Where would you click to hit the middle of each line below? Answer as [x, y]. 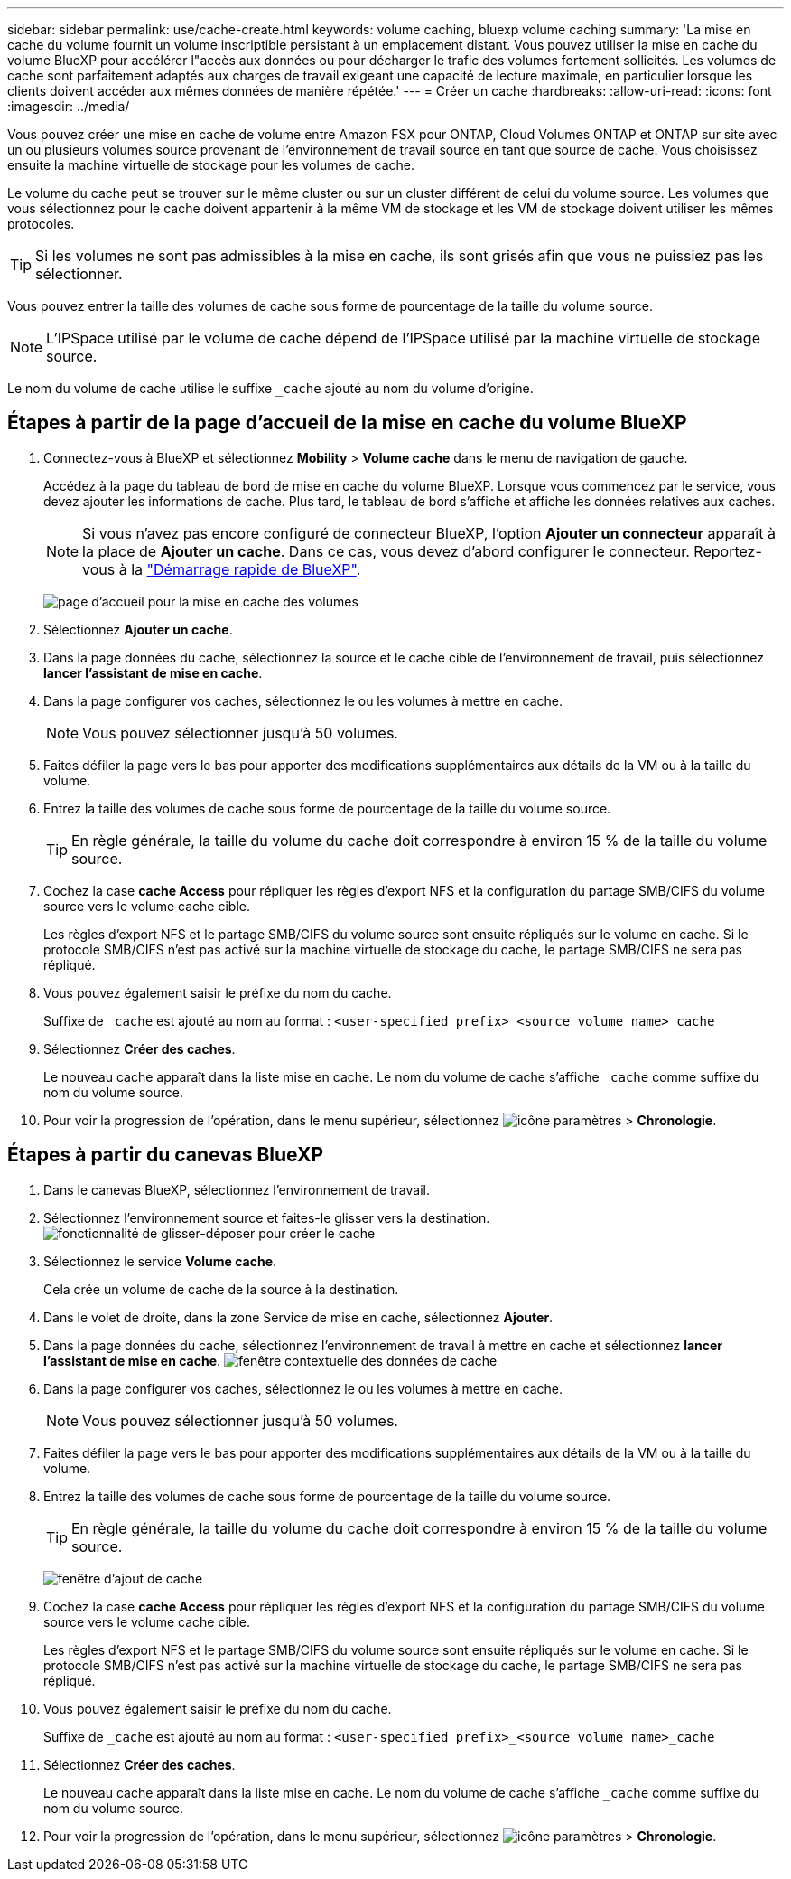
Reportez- [728, 551]
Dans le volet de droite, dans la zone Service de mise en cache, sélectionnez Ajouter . [298, 1317]
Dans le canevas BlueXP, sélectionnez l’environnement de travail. [237, 1189]
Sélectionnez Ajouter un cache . [138, 629]
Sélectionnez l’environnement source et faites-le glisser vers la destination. [267, 1217]
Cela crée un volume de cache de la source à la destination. [221, 1289]
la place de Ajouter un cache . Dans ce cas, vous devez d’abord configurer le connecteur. [386, 551]
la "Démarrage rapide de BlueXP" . [246, 569]
